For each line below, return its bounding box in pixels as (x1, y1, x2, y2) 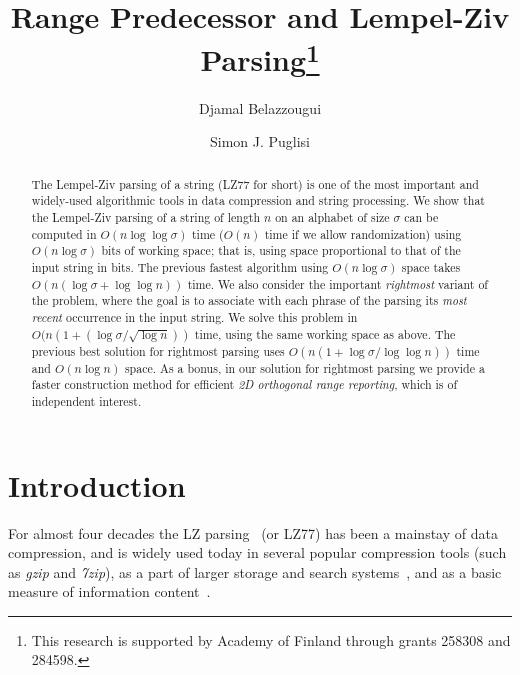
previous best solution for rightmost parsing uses (31, 342, 285, 359)
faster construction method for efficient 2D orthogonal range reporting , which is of (31, 376, 458, 393)
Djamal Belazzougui (198, 97, 322, 118)
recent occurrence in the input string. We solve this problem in (31, 308, 358, 325)
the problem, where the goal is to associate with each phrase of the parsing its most (31, 292, 467, 309)
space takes (401, 258, 461, 275)
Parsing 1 (200, 35, 320, 80)
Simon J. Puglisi (209, 131, 311, 152)
